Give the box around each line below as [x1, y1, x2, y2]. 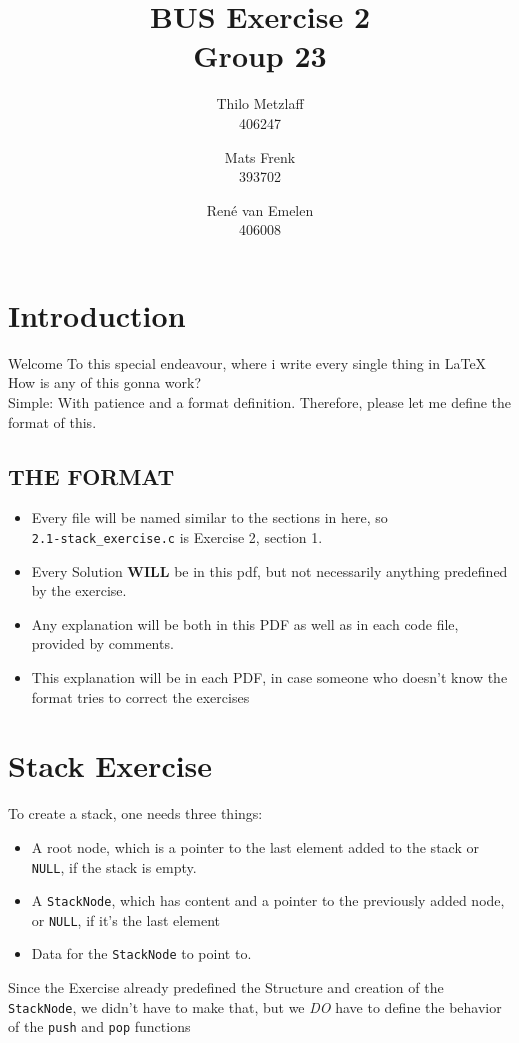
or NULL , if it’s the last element [31, 909, 221, 930]
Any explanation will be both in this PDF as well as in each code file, [31, 613, 459, 634]
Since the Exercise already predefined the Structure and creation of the [8, 977, 444, 998]
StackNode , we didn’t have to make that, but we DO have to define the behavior [8, 996, 502, 1017]
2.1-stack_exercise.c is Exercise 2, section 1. [31, 526, 323, 547]
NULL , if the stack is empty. [31, 856, 197, 877]
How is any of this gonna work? [8, 372, 202, 393]
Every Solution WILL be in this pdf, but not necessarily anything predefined [31, 560, 508, 581]
